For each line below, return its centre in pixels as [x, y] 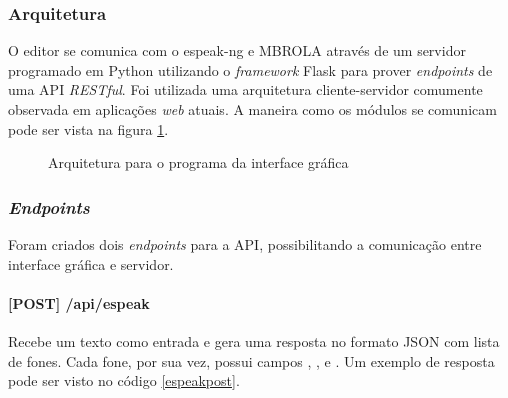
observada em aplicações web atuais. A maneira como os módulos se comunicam [252, 109]
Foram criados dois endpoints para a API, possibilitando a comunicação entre [245, 244]
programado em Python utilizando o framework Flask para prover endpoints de [250, 69]
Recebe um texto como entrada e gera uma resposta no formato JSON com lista [254, 340]
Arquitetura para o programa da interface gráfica [198, 162]
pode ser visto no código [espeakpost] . [124, 380]
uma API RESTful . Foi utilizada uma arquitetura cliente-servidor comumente [245, 89]
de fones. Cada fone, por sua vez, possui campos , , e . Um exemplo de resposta [251, 360]
